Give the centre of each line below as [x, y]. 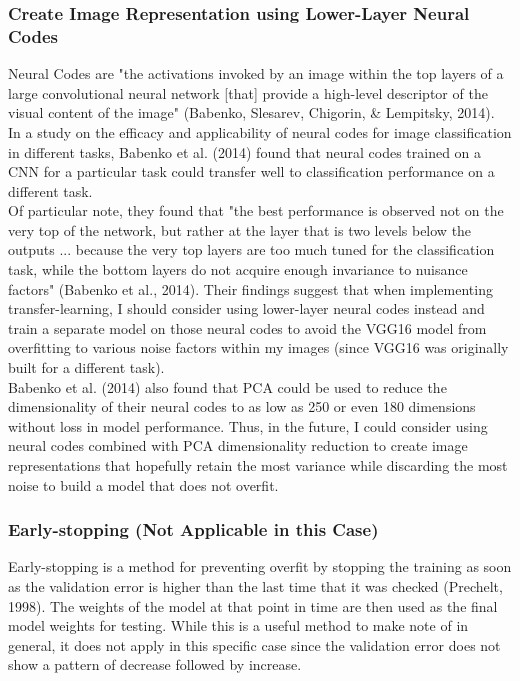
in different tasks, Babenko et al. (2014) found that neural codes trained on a [245, 151]
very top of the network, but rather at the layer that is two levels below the [240, 229]
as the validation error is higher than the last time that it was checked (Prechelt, [255, 586]
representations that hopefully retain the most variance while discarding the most [258, 465]
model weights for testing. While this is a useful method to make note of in [238, 625]
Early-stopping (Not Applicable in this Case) [193, 529]
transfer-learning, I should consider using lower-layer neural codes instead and [246, 308]
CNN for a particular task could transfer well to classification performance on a [251, 171]
